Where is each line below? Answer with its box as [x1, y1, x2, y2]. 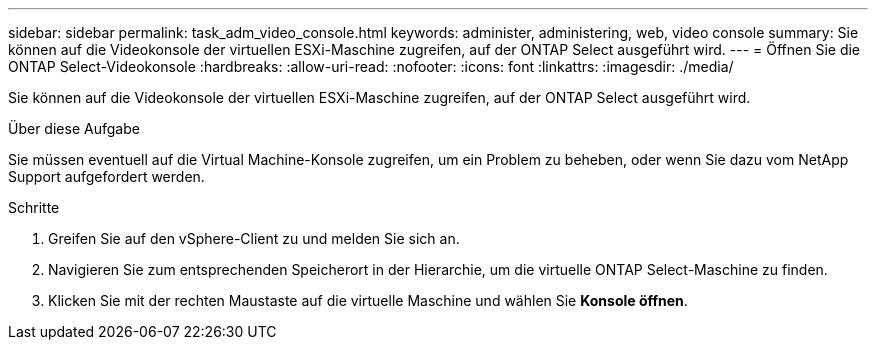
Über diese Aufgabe [8, 120, 140, 137]
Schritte [8, 199, 60, 216]
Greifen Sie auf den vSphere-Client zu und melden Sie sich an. [48, 230, 460, 247]
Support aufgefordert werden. [8, 168, 205, 185]
